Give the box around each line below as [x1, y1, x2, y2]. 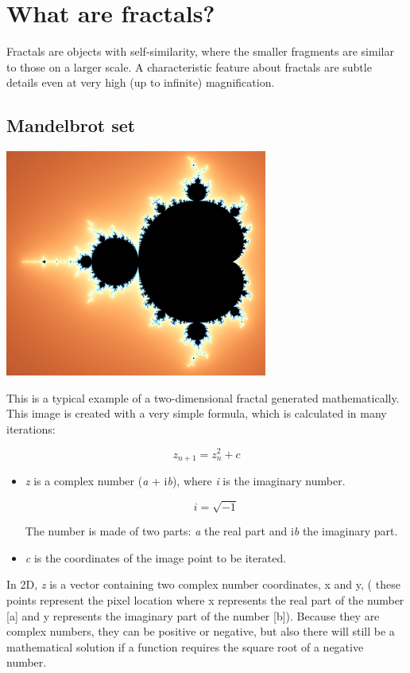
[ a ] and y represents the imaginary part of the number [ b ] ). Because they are [6, 607, 380, 624]
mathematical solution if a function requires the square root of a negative [6, 638, 364, 655]
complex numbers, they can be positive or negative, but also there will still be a [6, 623, 395, 640]
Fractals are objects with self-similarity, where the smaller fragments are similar [6, 43, 394, 60]
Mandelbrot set [6, 113, 136, 138]
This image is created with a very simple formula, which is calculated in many [6, 405, 387, 422]
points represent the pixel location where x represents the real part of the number [6, 591, 404, 608]
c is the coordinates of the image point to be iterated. [25, 549, 287, 566]
